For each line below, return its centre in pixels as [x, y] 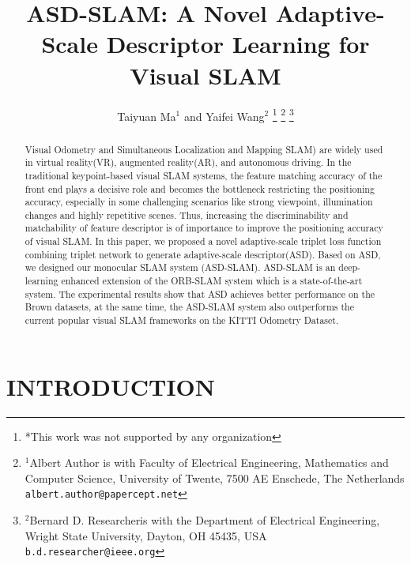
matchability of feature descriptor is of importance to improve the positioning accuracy [204, 228]
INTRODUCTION [111, 386]
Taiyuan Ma [147, 116]
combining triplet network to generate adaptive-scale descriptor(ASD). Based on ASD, [203, 254]
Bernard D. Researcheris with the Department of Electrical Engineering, [205, 520]
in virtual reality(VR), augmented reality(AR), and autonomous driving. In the [188, 162]
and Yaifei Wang [224, 116]
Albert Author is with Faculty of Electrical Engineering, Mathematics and [209, 462]
